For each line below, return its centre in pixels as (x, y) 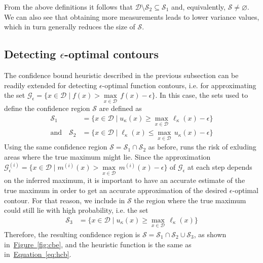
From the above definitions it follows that (68, 7)
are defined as (120, 108)
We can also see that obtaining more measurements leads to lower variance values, (132, 16)
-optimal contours (111, 54)
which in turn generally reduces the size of (70, 27)
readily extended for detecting (51, 85)
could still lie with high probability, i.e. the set (76, 210)
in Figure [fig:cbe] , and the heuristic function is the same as (98, 244)
